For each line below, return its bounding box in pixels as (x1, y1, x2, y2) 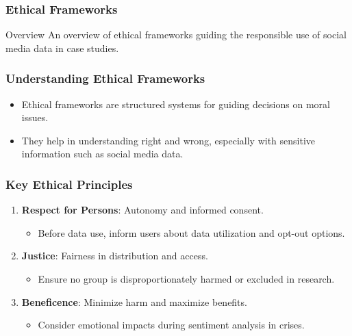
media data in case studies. (5, 40, 119, 55)
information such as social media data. (21, 146, 184, 161)
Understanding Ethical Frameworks (5, 70, 205, 87)
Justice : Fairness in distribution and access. (21, 248, 208, 263)
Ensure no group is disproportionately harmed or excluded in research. (38, 272, 335, 285)
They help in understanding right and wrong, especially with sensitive (21, 133, 316, 147)
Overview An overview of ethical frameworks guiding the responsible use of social (5, 27, 347, 42)
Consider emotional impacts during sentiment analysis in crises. (38, 318, 305, 332)
